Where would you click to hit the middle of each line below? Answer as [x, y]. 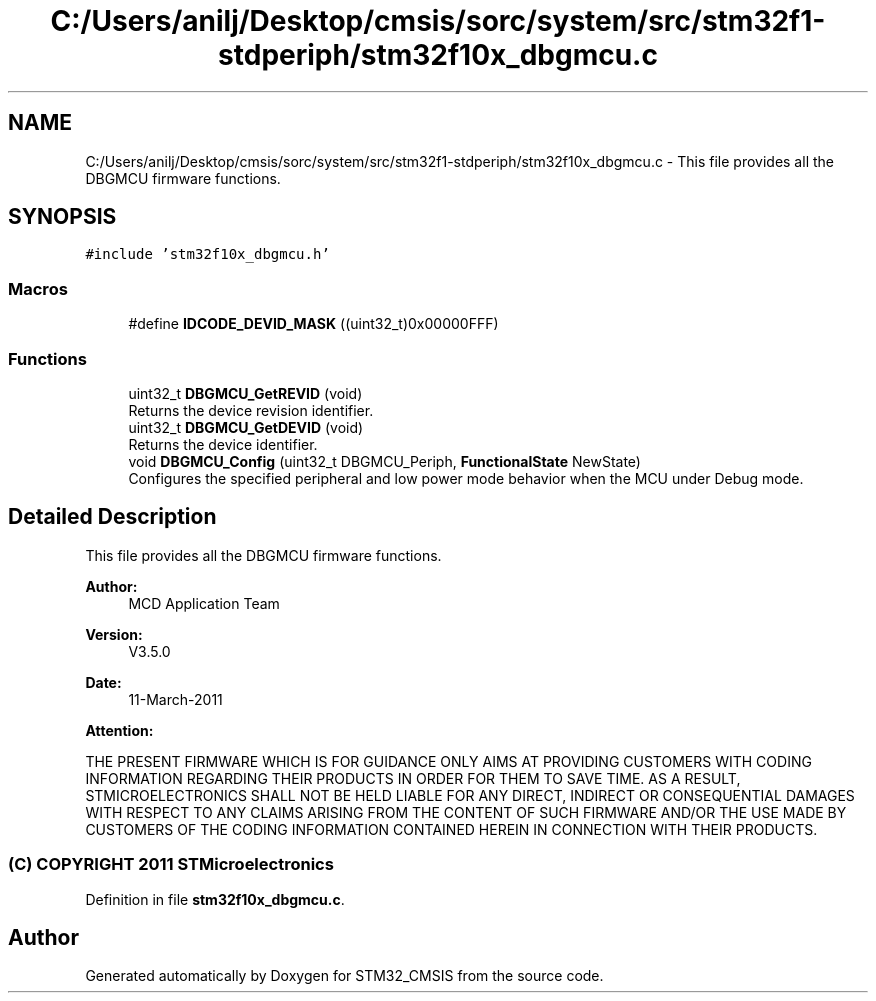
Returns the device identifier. [223, 444]
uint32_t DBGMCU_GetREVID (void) [245, 393]
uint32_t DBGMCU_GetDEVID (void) [246, 427]
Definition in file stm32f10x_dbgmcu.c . [215, 899]
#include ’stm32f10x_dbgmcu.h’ [207, 254]
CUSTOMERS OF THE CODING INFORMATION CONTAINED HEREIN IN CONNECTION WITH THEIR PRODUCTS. [451, 829]
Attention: [119, 730]
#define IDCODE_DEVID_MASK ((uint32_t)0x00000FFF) [313, 324]
